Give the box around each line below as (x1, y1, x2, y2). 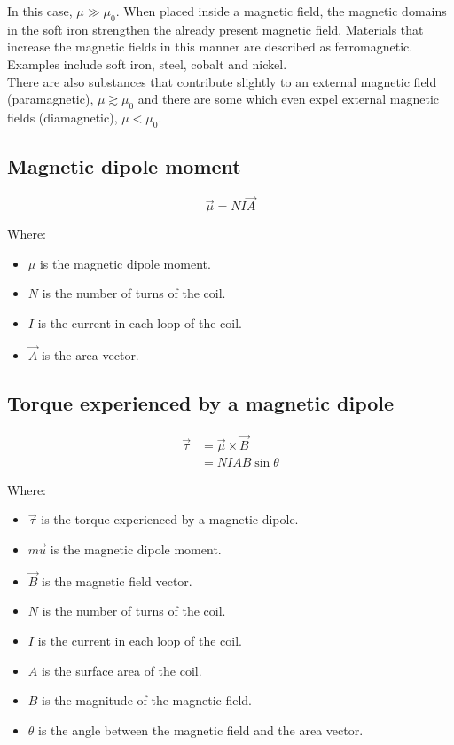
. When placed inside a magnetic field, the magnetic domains (115, 2, 447, 20)
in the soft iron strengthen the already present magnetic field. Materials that (7, 20, 424, 38)
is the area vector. (41, 345, 139, 364)
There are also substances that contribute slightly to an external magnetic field (7, 72, 437, 90)
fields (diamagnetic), (7, 107, 118, 126)
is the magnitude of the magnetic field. (42, 691, 253, 710)
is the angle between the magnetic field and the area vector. (38, 720, 364, 739)
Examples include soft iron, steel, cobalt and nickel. (7, 54, 287, 73)
